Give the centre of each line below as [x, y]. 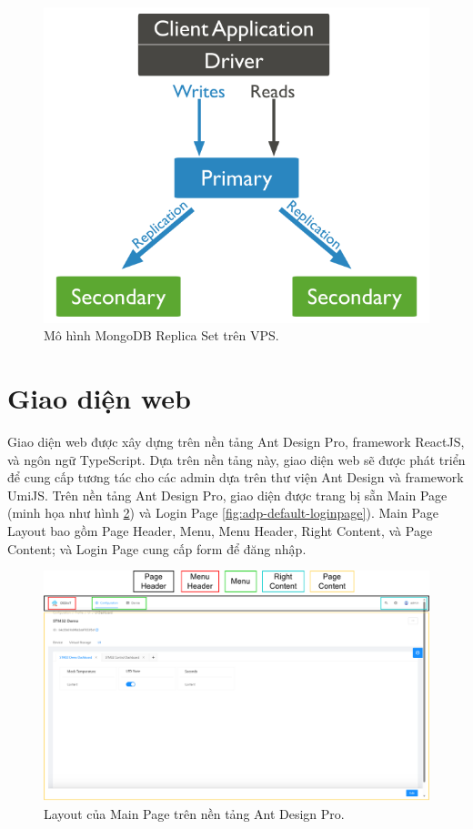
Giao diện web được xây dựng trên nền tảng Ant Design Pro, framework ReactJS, [236, 442]
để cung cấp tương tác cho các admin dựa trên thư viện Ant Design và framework [236, 477]
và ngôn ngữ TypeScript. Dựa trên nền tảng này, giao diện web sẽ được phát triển [236, 459]
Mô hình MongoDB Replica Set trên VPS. [161, 335]
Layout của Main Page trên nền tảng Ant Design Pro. [194, 813]
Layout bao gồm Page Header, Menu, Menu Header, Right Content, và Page [220, 531]
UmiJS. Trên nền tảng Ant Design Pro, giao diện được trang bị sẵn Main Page [227, 495]
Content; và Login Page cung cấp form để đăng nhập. [157, 548]
